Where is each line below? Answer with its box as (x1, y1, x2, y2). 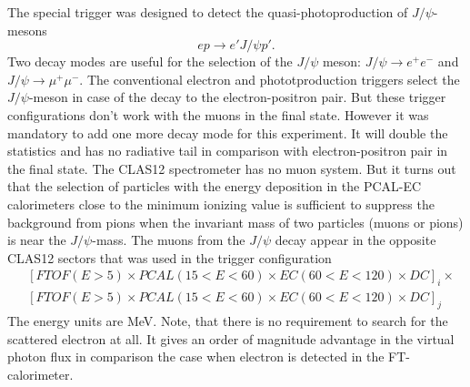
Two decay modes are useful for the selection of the (7, 52, 293, 71)
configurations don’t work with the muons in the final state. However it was (7, 105, 429, 124)
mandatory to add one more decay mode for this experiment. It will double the (7, 123, 448, 142)
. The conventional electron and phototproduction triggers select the (79, 69, 460, 88)
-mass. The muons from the (92, 230, 245, 250)
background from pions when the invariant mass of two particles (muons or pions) (7, 212, 464, 231)
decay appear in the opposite (275, 230, 436, 250)
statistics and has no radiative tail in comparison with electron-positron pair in (7, 141, 448, 160)
